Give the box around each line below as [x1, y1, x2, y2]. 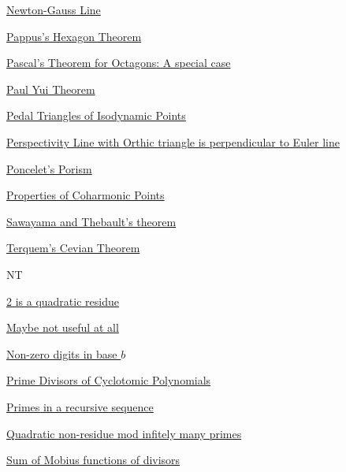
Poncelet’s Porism [6, 160, 92, 177]
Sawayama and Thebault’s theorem [6, 213, 177, 229]
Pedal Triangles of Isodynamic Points [6, 107, 186, 124]
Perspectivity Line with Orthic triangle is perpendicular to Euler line [6, 133, 340, 150]
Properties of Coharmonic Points [6, 187, 165, 203]
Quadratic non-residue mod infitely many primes [6, 425, 242, 441]
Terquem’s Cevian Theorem [6, 240, 140, 256]
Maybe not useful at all [6, 319, 119, 336]
